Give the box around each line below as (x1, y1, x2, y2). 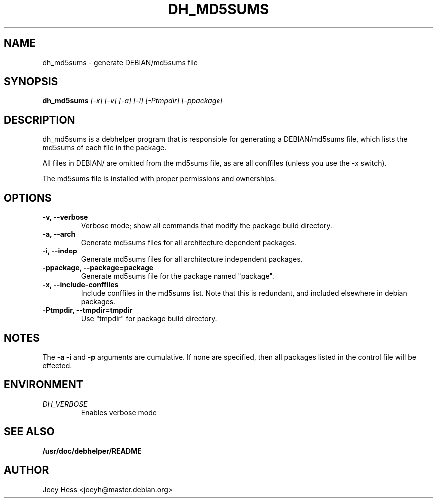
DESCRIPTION (4, 113, 75, 126)
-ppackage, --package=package (42, 263, 154, 272)
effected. (42, 361, 72, 370)
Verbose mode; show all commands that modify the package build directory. (81, 221, 332, 230)
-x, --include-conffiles (42, 280, 119, 289)
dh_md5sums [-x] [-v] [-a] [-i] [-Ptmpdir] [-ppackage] (42, 96, 223, 105)
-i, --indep (42, 247, 77, 255)
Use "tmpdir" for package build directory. (81, 314, 217, 323)
